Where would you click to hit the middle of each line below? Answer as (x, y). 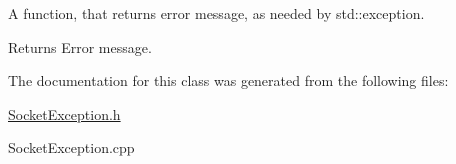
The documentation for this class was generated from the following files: (228, 80)
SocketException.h (64, 113)
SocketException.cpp (71, 147)
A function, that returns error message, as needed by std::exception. (216, 13)
